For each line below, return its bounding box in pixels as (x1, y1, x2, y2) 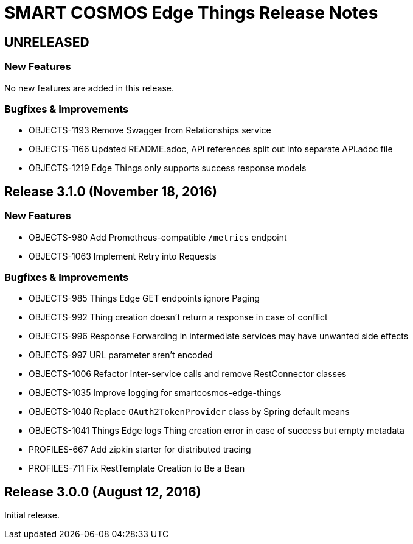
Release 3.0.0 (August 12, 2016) (4, 484, 201, 500)
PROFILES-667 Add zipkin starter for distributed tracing (29, 444, 251, 455)
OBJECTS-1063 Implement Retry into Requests (29, 250, 217, 261)
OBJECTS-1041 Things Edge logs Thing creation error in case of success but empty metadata (29, 425, 404, 436)
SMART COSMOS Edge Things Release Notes (4, 2, 378, 23)
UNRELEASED (4, 34, 89, 50)
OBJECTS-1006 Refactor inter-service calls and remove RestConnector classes (29, 369, 347, 380)
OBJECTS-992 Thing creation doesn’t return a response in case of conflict (29, 312, 328, 323)
